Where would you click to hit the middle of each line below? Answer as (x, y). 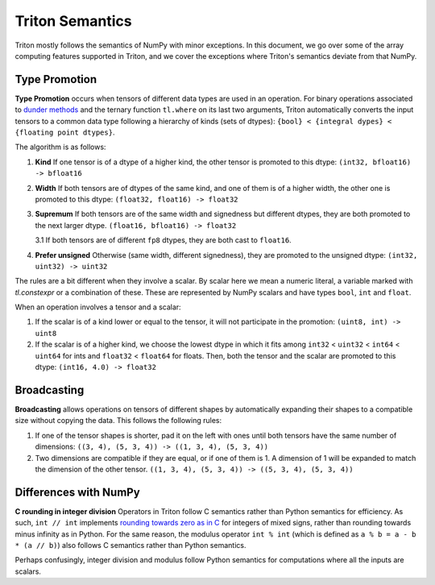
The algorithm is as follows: (60, 147)
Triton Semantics (73, 21)
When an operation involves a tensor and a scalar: (98, 307)
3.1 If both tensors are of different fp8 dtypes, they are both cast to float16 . (163, 240)
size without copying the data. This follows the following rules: (118, 421)
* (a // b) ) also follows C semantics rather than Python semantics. (130, 545)
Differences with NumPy (77, 492)
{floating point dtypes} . (65, 132)
